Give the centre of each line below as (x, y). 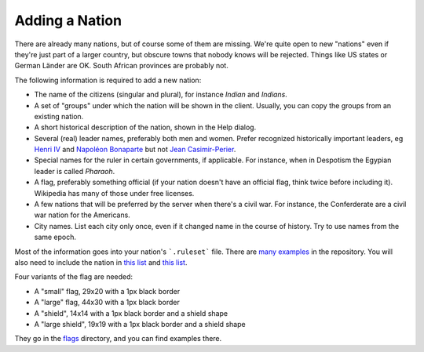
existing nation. (59, 116)
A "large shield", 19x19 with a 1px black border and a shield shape (140, 324)
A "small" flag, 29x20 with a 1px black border (107, 291)
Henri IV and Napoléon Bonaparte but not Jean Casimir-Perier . (135, 150)
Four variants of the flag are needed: (74, 277)
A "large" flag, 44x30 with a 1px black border (107, 303)
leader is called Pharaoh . (75, 171)
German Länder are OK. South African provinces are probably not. (122, 66)
